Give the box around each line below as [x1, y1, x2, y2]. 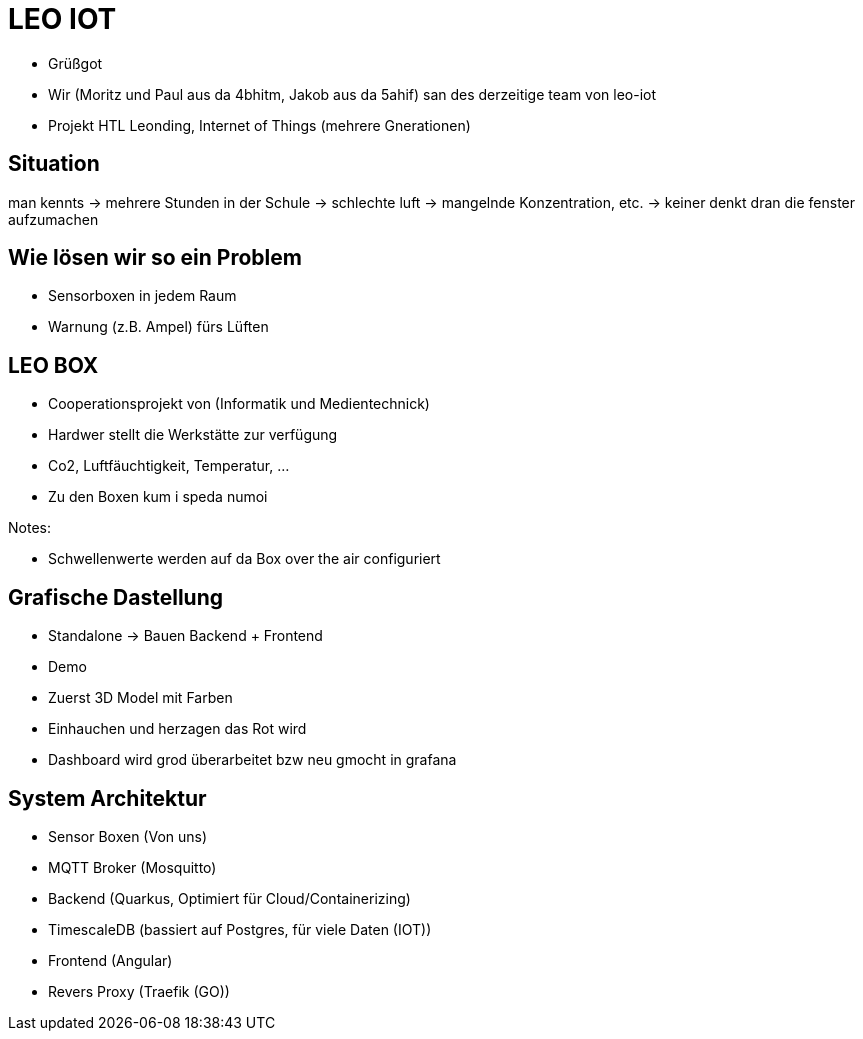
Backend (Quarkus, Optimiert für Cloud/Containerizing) [48, 889, 411, 907]
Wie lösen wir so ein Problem [8, 245, 302, 271]
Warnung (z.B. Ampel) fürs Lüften [48, 318, 269, 336]
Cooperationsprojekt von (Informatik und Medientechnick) [48, 395, 430, 413]
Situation [8, 151, 100, 177]
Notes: [8, 519, 51, 537]
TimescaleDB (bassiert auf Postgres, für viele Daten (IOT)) [48, 920, 432, 938]
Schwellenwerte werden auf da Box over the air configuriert [48, 550, 441, 568]
